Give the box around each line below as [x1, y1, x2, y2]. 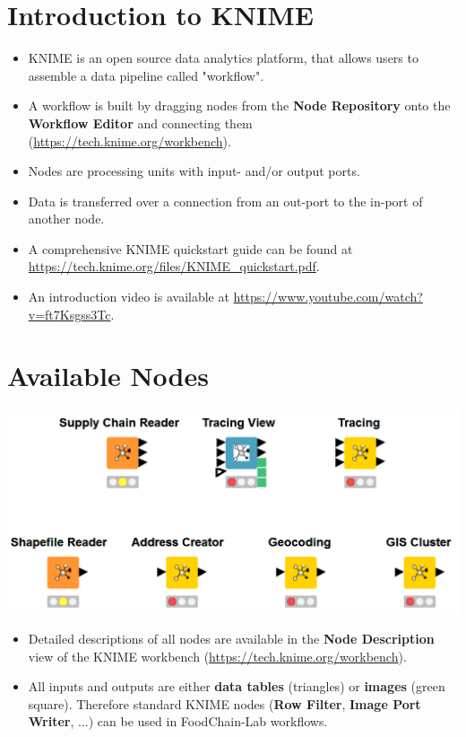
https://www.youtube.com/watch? [233, 287, 423, 306]
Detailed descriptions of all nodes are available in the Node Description [28, 629, 435, 648]
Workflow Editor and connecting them [28, 113, 253, 132]
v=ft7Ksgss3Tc [28, 304, 111, 323]
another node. [28, 209, 105, 228]
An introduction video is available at [28, 287, 229, 306]
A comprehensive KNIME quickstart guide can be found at [28, 239, 353, 258]
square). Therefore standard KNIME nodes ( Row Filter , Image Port [28, 694, 421, 713]
